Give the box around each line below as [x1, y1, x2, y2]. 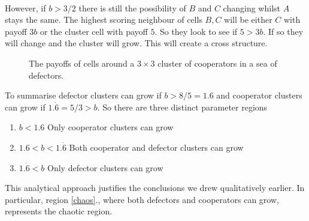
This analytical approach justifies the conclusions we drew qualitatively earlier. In [5, 181, 305, 194]
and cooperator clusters [216, 89, 302, 101]
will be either [224, 13, 272, 26]
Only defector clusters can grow [47, 161, 163, 174]
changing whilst [223, 1, 280, 14]
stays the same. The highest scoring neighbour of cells [5, 13, 202, 26]
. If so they [263, 25, 304, 37]
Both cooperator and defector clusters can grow [69, 141, 244, 153]
